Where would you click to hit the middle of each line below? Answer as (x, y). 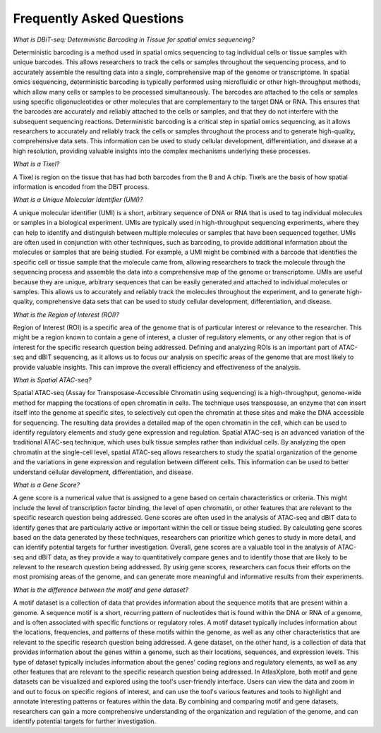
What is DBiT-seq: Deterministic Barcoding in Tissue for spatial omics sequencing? (134, 40)
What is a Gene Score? (47, 485)
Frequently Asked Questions (98, 18)
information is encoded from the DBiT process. (81, 187)
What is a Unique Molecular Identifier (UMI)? (78, 200)
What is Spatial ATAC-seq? (52, 380)
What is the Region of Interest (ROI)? (66, 315)
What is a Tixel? (36, 164)
